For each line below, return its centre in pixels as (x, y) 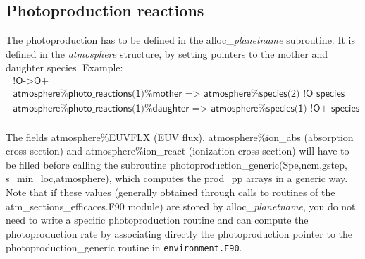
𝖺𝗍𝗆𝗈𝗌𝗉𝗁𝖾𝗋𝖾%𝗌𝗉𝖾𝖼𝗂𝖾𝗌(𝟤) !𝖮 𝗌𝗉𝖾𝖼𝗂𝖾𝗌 (274, 94)
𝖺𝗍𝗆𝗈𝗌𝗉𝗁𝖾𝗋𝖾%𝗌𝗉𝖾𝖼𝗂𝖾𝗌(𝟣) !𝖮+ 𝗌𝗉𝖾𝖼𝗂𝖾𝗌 (285, 109)
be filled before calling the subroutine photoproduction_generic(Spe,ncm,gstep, (177, 164)
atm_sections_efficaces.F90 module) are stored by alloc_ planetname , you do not (181, 206)
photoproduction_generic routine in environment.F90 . (124, 247)
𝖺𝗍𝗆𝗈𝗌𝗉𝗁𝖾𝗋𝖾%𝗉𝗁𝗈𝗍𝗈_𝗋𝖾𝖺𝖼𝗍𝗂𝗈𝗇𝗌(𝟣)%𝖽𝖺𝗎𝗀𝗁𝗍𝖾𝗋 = (106, 109)
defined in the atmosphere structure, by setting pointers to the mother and (167, 53)
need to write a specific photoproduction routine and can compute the (157, 220)
